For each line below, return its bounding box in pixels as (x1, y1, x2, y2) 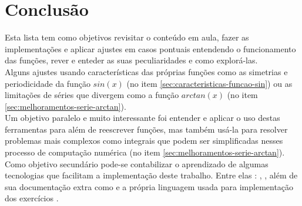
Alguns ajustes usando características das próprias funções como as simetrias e (5, 65, 288, 77)
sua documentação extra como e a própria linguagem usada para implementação (5, 180, 294, 193)
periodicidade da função (5, 77, 90, 89)
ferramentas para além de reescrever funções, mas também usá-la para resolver (5, 123, 288, 135)
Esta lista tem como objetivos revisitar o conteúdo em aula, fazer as (5, 31, 249, 43)
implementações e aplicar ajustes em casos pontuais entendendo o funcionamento (5, 42, 296, 55)
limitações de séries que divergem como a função (5, 89, 179, 101)
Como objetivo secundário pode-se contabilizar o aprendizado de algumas (5, 157, 269, 170)
